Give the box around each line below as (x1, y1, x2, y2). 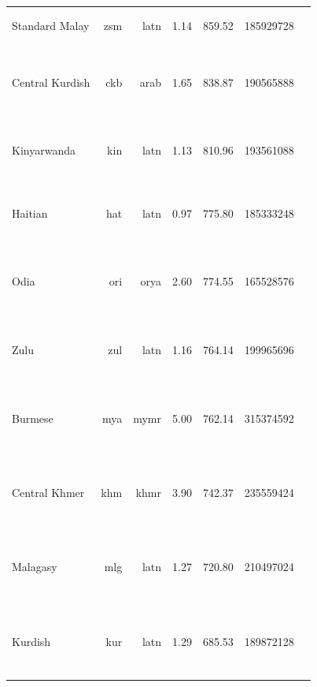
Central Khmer (12, 484, 85, 501)
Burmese (12, 409, 53, 426)
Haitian (12, 204, 48, 221)
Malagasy (12, 558, 57, 575)
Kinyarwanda (12, 142, 76, 159)
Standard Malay (12, 17, 90, 33)
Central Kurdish (12, 73, 90, 90)
